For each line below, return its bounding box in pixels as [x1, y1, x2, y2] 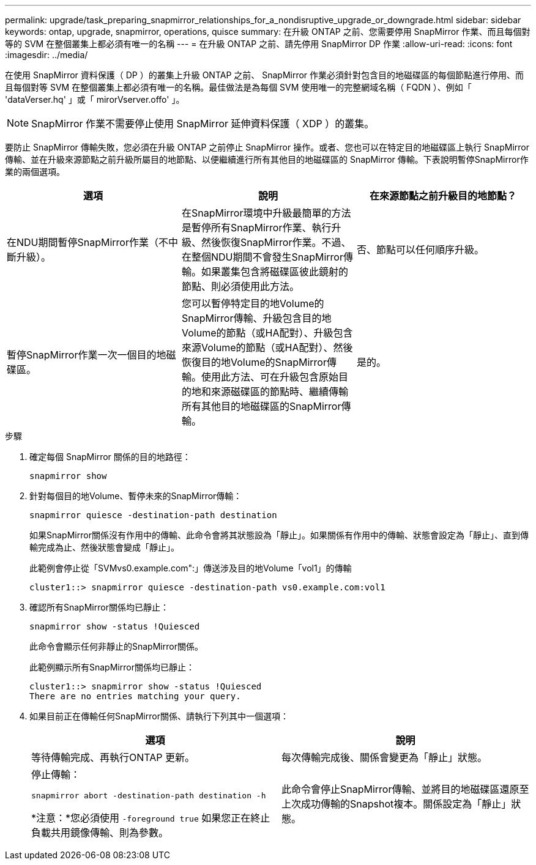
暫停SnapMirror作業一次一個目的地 [7, 349, 166, 361]
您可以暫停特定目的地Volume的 [181, 297, 324, 310]
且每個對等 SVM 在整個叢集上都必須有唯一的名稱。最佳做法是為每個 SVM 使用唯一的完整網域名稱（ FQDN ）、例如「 [5, 82, 472, 92]
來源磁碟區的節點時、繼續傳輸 [210, 385, 348, 398]
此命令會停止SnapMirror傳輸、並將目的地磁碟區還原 [281, 782, 519, 795]
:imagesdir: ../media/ [5, 50, 88, 60]
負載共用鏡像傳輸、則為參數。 [31, 826, 169, 839]
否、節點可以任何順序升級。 [356, 243, 484, 256]
